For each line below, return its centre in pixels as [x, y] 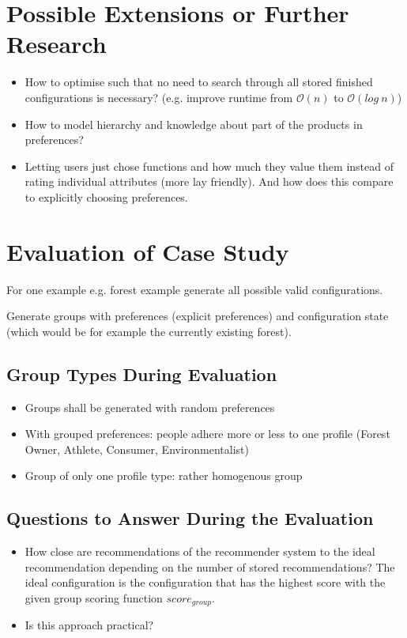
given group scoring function [94, 597]
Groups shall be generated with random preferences [150, 407]
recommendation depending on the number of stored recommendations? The [210, 566]
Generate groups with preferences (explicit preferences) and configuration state [198, 316]
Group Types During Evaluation [142, 374]
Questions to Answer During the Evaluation [190, 518]
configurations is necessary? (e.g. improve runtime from [159, 97]
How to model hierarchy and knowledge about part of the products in [194, 124]
